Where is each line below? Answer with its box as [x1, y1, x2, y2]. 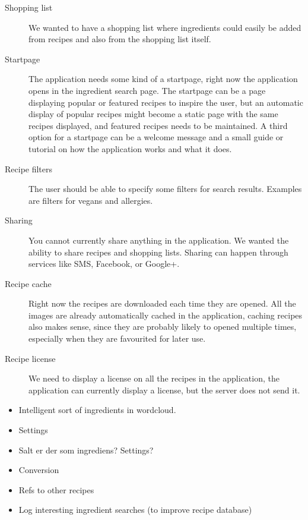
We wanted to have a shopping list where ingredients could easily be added [28, 21, 301, 33]
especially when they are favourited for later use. [28, 332, 206, 345]
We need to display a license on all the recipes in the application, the [28, 372, 280, 385]
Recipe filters [5, 162, 53, 175]
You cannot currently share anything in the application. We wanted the [28, 234, 289, 246]
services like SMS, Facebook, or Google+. [28, 257, 180, 270]
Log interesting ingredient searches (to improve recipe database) [18, 503, 252, 516]
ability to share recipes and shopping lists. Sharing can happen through [28, 245, 288, 258]
